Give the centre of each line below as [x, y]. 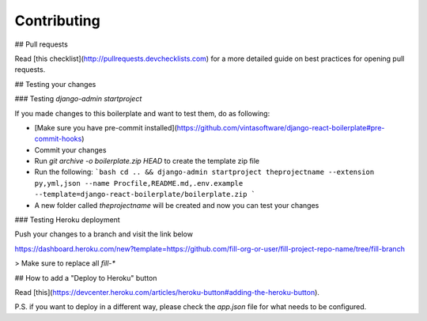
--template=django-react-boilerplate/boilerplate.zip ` [145, 194]
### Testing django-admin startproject [78, 99]
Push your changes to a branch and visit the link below [104, 234]
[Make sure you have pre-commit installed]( [106, 127]
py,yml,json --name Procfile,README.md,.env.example [139, 183]
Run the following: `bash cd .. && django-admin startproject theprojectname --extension [204, 172]
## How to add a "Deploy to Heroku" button [86, 278]
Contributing [57, 21]
